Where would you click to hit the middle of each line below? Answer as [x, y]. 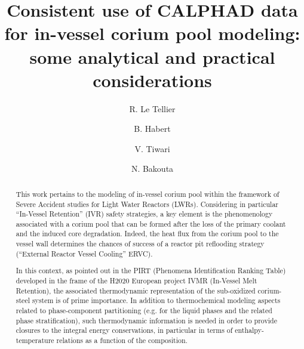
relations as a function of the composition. [122, 340]
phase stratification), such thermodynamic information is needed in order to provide [146, 320]
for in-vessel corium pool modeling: [152, 33]
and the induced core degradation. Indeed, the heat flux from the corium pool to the [147, 234]
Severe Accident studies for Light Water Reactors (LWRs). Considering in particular [147, 204]
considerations [152, 80]
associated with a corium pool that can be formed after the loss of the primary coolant [151, 223]
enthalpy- [249, 330]
